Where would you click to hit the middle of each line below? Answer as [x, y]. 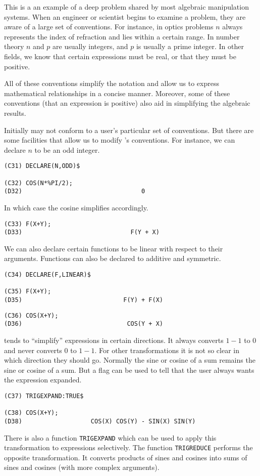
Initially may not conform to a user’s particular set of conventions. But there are [129, 130]
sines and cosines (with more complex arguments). [82, 467]
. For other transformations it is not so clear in [167, 350]
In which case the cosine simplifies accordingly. [76, 207]
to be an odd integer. [67, 149]
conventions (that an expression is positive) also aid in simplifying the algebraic [127, 103]
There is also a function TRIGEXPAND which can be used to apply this [110, 437]
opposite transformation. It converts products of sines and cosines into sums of [126, 457]
